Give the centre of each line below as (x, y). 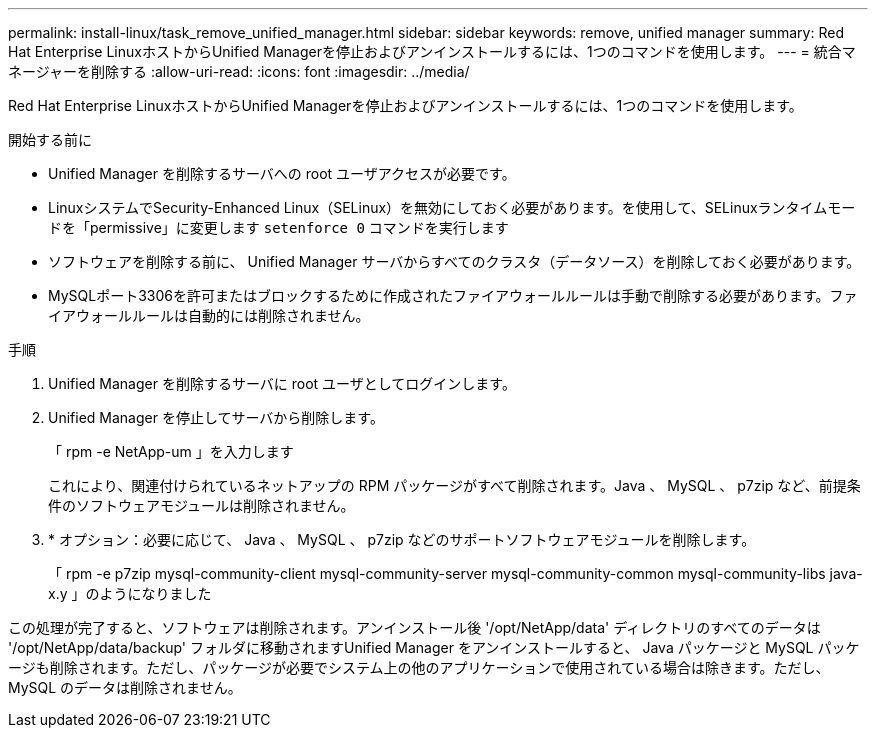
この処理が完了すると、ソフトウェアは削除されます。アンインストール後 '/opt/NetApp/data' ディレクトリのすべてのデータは (414, 627)
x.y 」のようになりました (130, 593)
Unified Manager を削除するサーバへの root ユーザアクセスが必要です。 (282, 173)
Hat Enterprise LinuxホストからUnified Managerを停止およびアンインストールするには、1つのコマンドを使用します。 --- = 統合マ (432, 51)
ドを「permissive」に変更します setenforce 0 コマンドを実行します (278, 227)
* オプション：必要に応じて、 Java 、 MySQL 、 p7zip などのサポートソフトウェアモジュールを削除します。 (402, 539)
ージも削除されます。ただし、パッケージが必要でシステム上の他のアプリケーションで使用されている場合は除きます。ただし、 (419, 667)
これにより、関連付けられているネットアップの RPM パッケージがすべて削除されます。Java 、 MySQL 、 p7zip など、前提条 (454, 485)
